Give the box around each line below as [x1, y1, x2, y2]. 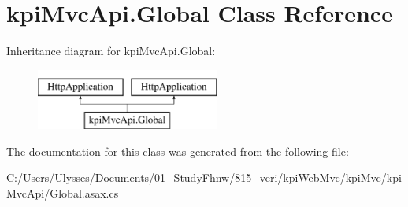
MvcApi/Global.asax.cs [6, 185, 119, 201]
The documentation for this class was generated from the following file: [6, 142, 349, 159]
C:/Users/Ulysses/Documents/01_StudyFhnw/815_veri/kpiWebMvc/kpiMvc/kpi [6, 169, 402, 186]
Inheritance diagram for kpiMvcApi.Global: [6, 43, 216, 59]
